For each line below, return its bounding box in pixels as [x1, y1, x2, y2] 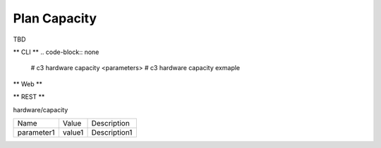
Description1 [91, 127, 133, 137]
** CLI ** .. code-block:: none [13, 48, 99, 56]
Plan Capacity [13, 11, 97, 26]
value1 [62, 127, 84, 137]
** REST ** [13, 93, 45, 101]
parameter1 [17, 127, 55, 137]
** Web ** [13, 79, 42, 88]
